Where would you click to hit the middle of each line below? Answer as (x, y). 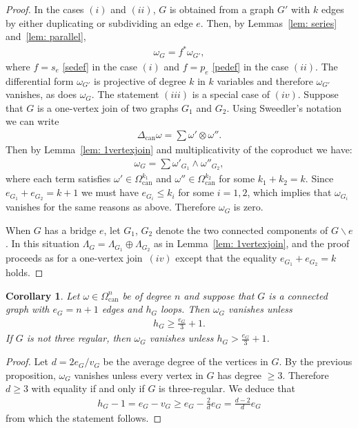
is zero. (248, 207)
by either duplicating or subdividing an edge (99, 22)
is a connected (298, 295)
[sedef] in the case (100, 66)
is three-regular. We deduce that (227, 388)
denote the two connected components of (242, 230)
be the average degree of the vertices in (186, 361)
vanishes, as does (41, 94)
